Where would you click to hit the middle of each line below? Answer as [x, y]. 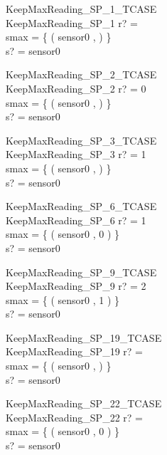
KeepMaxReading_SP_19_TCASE [84, 337]
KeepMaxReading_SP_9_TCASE [81, 272]
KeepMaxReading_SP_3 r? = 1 [76, 154]
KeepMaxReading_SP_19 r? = [74, 351]
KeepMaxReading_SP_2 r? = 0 [76, 88]
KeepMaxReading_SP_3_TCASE [81, 140]
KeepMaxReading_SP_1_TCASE [81, 9]
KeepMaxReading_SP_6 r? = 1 [76, 220]
